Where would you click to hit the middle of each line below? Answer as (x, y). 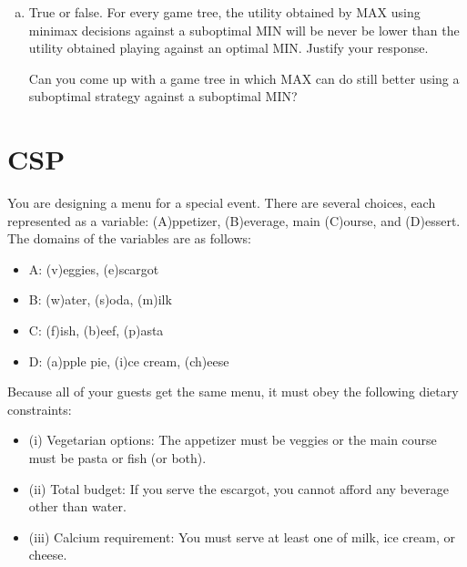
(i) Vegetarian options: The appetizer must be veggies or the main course (233, 440)
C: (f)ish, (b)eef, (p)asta (96, 330)
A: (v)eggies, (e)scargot (94, 268)
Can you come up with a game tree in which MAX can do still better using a (244, 78)
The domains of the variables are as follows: (129, 238)
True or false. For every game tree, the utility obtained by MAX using (224, 12)
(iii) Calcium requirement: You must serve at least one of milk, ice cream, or (242, 536)
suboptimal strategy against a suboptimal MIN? (163, 96)
